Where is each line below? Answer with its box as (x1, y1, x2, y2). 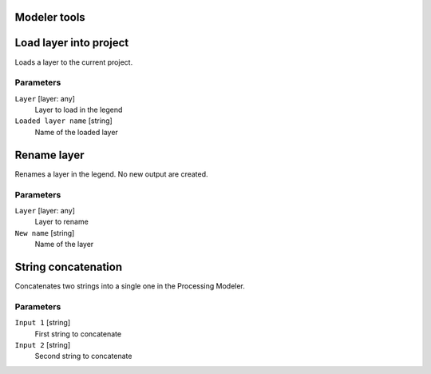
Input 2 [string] (14, 340, 71, 349)
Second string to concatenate (34, 352, 132, 361)
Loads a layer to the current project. (14, 57, 133, 67)
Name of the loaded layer (34, 127, 119, 137)
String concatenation (14, 260, 123, 273)
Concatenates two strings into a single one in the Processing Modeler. (14, 280, 245, 291)
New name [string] (14, 228, 75, 237)
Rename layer (14, 148, 85, 161)
